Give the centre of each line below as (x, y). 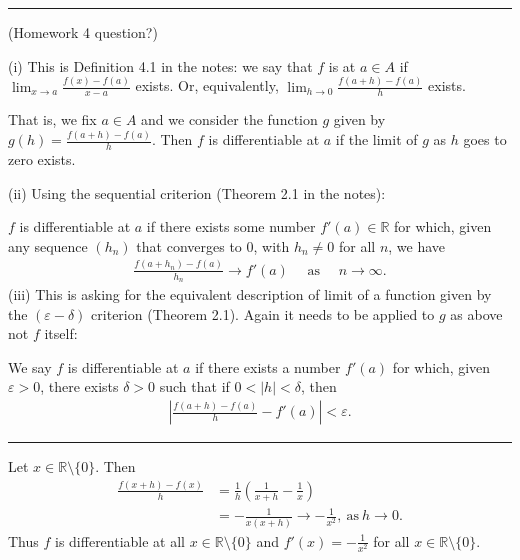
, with (271, 245)
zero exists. (42, 159)
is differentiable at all (120, 540)
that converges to (189, 245)
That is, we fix (52, 119)
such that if (194, 386)
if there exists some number (231, 226)
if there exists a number (268, 366)
